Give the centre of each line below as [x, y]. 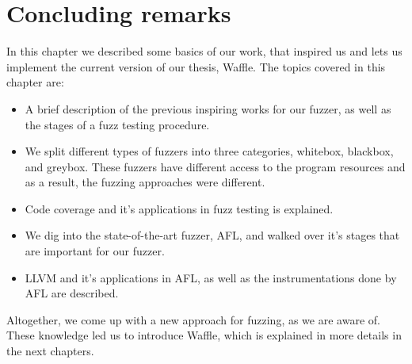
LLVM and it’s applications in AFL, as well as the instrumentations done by [211, 277]
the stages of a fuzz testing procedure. [117, 124]
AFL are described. [72, 293]
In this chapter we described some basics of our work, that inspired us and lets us [204, 51]
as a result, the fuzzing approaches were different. [145, 182]
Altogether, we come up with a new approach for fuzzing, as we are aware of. [193, 319]
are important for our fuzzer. [95, 251]
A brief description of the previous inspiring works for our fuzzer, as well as [208, 108]
